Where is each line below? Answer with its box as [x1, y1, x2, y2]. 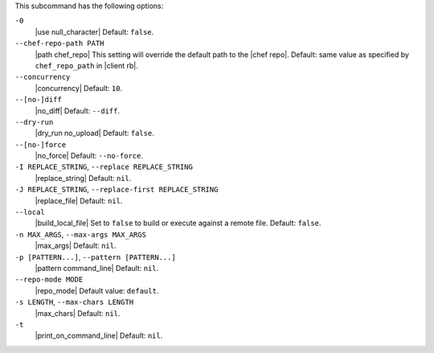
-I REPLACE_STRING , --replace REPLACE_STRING [14, 162, 193, 172]
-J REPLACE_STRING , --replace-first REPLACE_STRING [14, 185, 219, 195]
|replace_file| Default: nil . [35, 195, 123, 205]
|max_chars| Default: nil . [35, 308, 121, 318]
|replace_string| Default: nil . [35, 173, 132, 183]
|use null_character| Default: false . [35, 27, 154, 36]
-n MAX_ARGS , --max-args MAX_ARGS [14, 229, 146, 239]
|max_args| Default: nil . [35, 241, 117, 251]
